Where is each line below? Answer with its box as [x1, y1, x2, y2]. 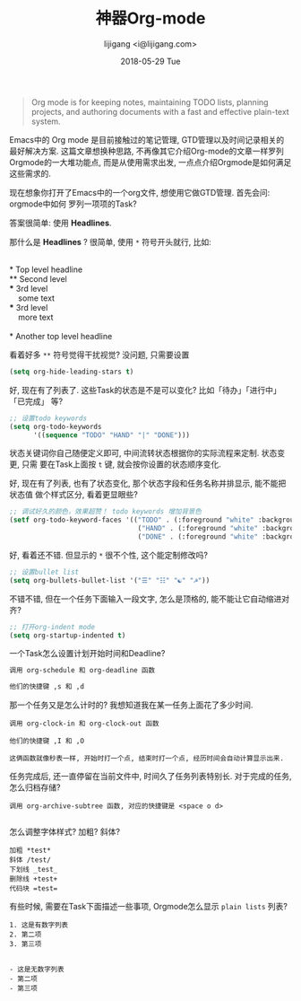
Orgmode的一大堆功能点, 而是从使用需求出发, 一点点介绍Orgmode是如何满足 [9, 156, 292, 167]
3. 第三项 [9, 940, 42, 949]
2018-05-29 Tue [120, 56, 181, 66]
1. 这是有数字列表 [9, 921, 69, 930]
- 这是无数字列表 [9, 965, 64, 974]
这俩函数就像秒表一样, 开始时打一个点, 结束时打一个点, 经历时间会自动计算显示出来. [9, 754, 285, 763]
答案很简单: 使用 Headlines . [9, 217, 112, 228]
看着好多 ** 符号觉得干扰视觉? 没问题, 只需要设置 [9, 349, 190, 360]
